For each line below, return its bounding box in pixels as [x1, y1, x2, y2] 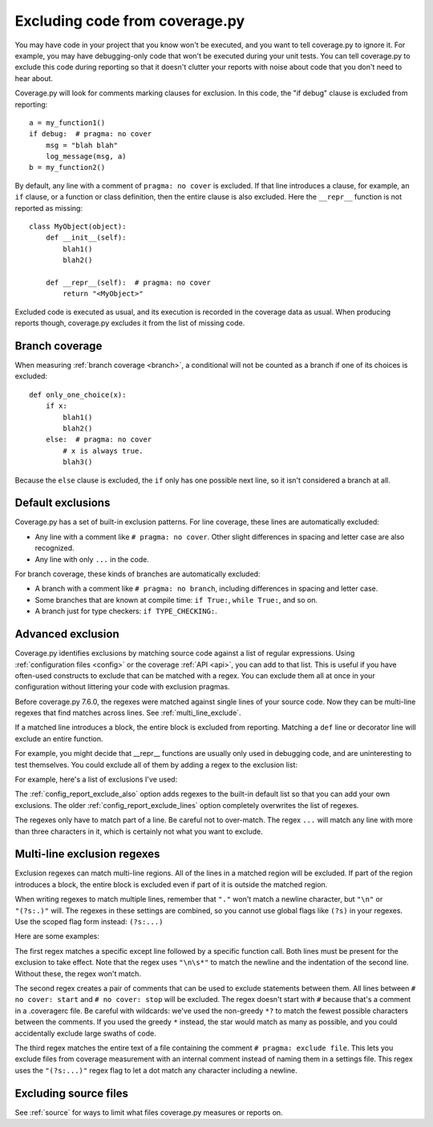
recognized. [34, 543, 75, 553]
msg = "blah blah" [45, 140, 119, 150]
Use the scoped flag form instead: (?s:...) [14, 917, 164, 927]
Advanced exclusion [14, 628, 119, 641]
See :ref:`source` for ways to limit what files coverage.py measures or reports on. [14, 1107, 284, 1117]
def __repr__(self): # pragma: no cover [45, 277, 212, 287]
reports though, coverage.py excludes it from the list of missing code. [14, 318, 245, 328]
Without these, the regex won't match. [14, 968, 142, 978]
